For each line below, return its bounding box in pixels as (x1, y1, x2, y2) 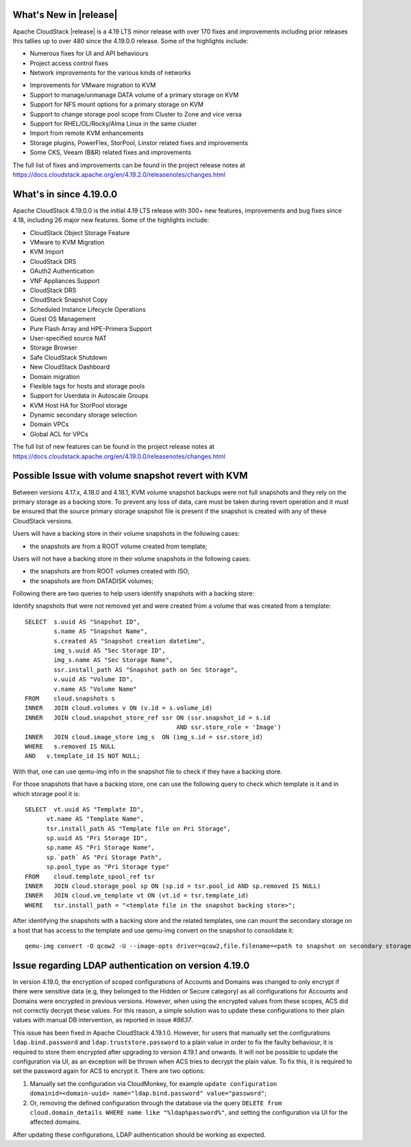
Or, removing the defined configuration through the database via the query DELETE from (29, 1098, 282, 1107)
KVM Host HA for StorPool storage (29, 401, 128, 409)
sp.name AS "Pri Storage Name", (46, 843, 155, 852)
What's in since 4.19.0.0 (12, 188, 118, 200)
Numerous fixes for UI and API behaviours (29, 49, 149, 58)
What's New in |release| (12, 9, 118, 21)
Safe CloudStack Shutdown (29, 353, 108, 361)
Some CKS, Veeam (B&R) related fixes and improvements (29, 148, 192, 157)
